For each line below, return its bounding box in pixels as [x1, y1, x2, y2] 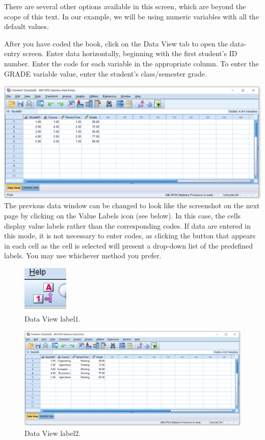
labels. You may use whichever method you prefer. [4, 250, 162, 261]
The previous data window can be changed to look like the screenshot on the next [4, 200, 260, 211]
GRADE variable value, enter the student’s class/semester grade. [4, 68, 207, 79]
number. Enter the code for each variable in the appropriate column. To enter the [4, 58, 259, 68]
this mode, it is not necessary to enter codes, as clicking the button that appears [4, 230, 256, 241]
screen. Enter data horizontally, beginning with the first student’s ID [22, 48, 237, 59]
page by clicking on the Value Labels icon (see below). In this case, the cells [4, 210, 241, 221]
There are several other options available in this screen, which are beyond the [4, 1, 246, 11]
